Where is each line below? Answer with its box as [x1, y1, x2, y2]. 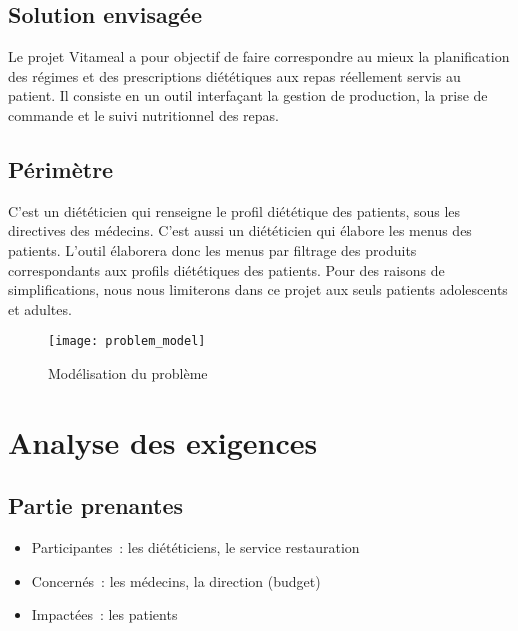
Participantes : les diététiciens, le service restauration [31, 537, 360, 558]
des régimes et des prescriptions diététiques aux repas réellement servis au [8, 65, 461, 86]
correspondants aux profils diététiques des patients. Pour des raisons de [8, 259, 445, 280]
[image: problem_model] [48, 334, 206, 349]
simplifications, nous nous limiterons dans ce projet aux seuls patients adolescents [8, 279, 508, 300]
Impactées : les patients [31, 604, 178, 625]
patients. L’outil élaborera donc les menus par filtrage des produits [8, 239, 417, 260]
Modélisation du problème [48, 363, 208, 383]
